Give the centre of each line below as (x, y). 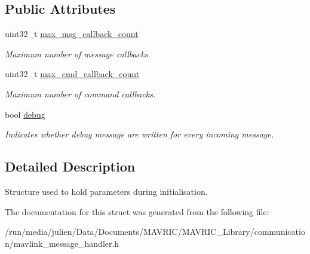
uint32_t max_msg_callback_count (72, 34)
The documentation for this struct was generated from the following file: (137, 211)
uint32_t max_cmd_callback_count (72, 74)
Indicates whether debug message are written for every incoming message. (139, 134)
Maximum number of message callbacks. (78, 53)
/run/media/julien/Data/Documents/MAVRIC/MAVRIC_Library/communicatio (155, 232)
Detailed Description (70, 166)
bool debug (25, 114)
